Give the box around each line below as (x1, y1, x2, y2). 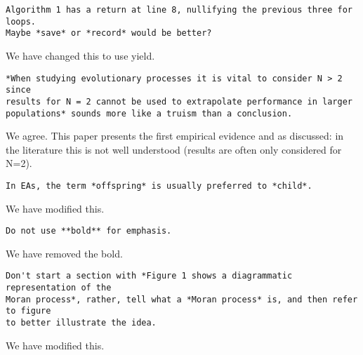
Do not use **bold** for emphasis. (6, 226, 172, 236)
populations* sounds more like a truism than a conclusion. (6, 108, 293, 119)
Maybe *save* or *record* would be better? (6, 28, 212, 39)
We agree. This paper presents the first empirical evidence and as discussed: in (6, 128, 344, 143)
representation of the (6, 283, 112, 293)
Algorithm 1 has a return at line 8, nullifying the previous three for (6, 5, 352, 15)
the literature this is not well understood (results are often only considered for (6, 142, 342, 156)
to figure (6, 306, 51, 316)
